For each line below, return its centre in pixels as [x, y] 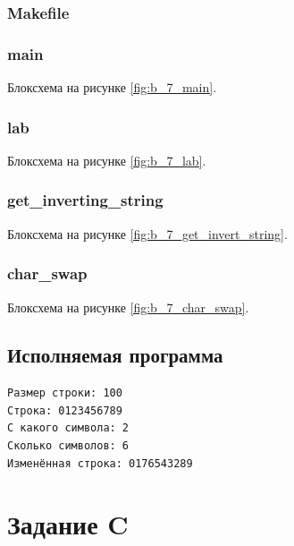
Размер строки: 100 [65, 393]
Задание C [68, 524]
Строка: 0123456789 [65, 410]
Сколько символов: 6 [68, 446]
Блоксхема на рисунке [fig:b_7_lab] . [107, 160]
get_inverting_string [85, 200]
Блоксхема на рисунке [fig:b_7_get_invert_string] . [147, 233]
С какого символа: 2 [68, 428]
